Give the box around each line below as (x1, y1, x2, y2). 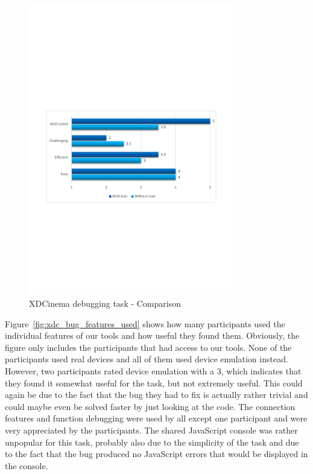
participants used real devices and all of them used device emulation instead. (5, 353, 288, 365)
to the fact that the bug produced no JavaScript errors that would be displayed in (5, 447, 308, 460)
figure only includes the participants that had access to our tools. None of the (5, 341, 292, 353)
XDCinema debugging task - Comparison (29, 296, 181, 309)
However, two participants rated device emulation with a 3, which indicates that (5, 364, 302, 377)
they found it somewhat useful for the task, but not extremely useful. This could (5, 376, 303, 389)
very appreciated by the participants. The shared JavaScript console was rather (5, 423, 298, 436)
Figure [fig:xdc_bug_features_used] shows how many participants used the (5, 317, 285, 330)
